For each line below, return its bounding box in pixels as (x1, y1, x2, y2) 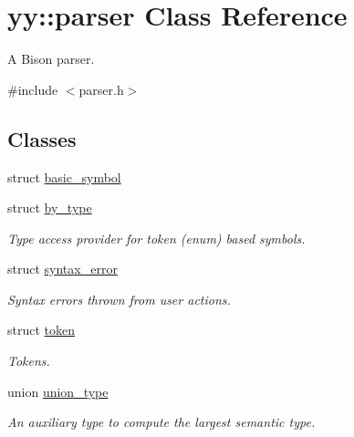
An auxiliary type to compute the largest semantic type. (7, 412, 316, 432)
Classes (7, 124, 77, 152)
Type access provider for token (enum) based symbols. (7, 228, 306, 247)
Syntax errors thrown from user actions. (7, 289, 231, 308)
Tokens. (7, 351, 50, 370)
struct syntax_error (7, 259, 118, 278)
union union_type (7, 381, 109, 401)
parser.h (78, 79, 124, 99)
